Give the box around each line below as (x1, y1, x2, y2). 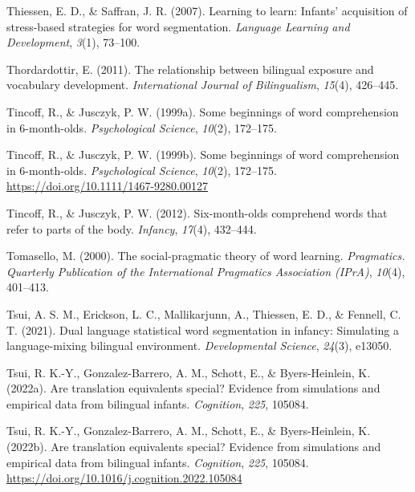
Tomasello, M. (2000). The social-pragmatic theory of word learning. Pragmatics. (6, 247, 405, 264)
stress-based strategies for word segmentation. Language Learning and (6, 18, 350, 35)
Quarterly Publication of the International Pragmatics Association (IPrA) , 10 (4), (6, 262, 405, 279)
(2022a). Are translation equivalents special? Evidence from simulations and (6, 380, 380, 396)
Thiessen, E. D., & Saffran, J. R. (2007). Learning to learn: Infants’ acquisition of (6, 2, 408, 18)
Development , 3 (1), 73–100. (6, 34, 140, 51)
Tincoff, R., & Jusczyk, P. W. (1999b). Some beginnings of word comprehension (6, 146, 400, 163)
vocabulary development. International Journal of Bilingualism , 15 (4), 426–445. (6, 76, 399, 93)
